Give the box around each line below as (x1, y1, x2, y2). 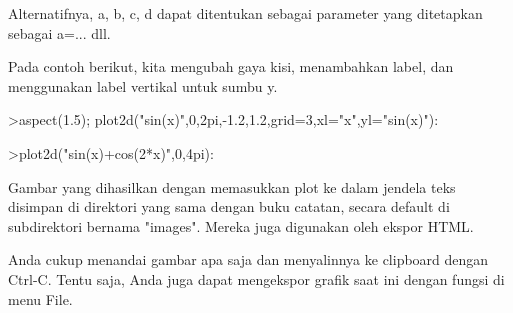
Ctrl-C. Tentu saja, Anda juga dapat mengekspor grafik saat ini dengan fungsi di (8, 268, 505, 289)
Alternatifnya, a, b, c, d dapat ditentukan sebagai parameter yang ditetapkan (8, 3, 483, 23)
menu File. (8, 288, 73, 309)
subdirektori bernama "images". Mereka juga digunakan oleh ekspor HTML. (8, 215, 474, 236)
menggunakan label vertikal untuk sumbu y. (8, 75, 278, 96)
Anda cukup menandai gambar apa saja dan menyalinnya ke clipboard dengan (8, 249, 489, 270)
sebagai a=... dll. (8, 22, 111, 43)
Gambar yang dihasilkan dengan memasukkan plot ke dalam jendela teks (8, 176, 456, 197)
